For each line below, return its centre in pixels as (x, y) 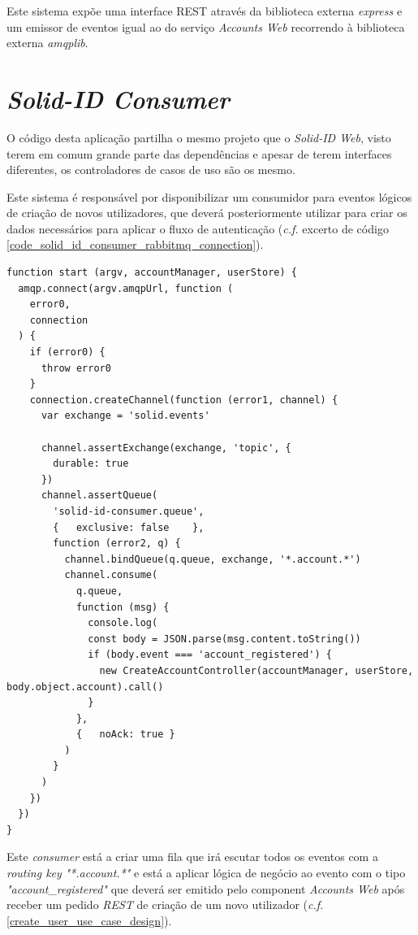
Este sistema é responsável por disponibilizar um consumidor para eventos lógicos (209, 196)
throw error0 (76, 368)
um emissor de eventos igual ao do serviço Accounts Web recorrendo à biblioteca (206, 26)
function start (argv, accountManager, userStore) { (152, 273)
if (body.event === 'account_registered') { (210, 655)
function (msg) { (123, 607)
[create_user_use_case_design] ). (89, 920)
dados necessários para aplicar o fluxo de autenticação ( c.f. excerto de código (198, 228)
